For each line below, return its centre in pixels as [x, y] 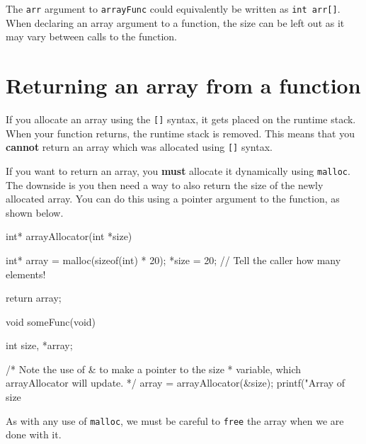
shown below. [35, 212]
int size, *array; [39, 345]
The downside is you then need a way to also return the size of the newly [165, 184]
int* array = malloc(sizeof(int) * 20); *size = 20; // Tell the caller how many [173, 260]
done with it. [34, 434]
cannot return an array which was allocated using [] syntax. [139, 147]
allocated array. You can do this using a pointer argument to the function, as [173, 199]
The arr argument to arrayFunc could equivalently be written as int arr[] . [173, 8]
